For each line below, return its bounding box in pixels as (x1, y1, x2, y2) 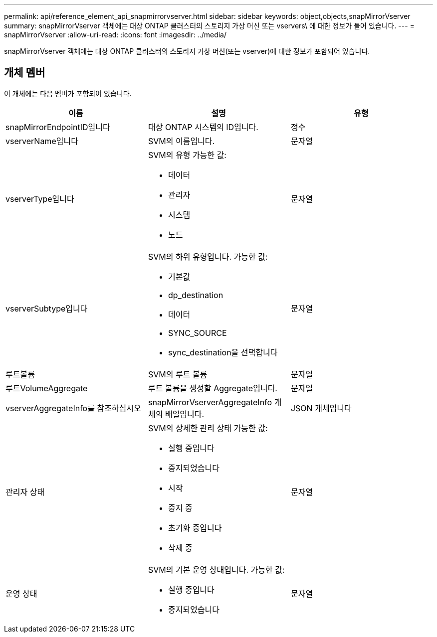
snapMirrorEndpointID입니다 (5, 122, 110, 132)
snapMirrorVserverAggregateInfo (148, 397, 272, 407)
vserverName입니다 (5, 136, 78, 146)
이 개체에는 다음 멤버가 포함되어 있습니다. (4, 89, 132, 98)
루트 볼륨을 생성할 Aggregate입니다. (148, 383, 277, 393)
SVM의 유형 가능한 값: (148, 150, 226, 160)
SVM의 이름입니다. (148, 136, 215, 146)
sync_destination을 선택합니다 (168, 347, 278, 357)
